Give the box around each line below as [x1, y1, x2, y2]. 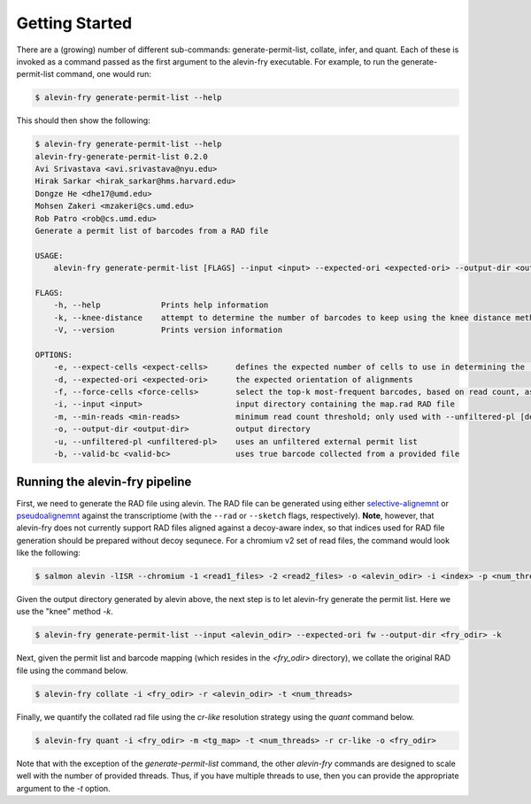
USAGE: [35, 251, 64, 260]
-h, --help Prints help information [53, 300, 269, 310]
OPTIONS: [35, 350, 73, 359]
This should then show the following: [16, 115, 150, 126]
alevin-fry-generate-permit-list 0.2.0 [35, 151, 208, 161]
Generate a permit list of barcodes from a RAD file [35, 226, 269, 236]
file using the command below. [16, 665, 128, 676]
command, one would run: [56, 69, 152, 80]
